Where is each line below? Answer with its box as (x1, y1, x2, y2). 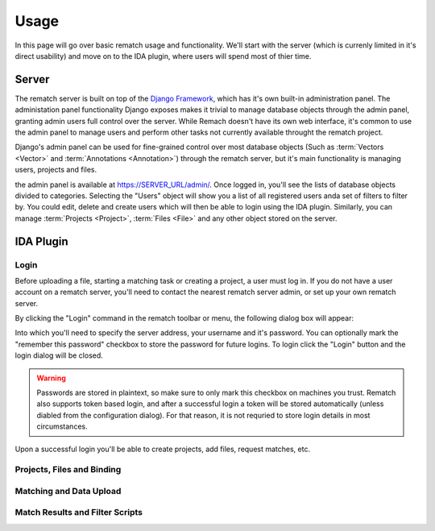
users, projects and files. (14, 165, 97, 175)
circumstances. (36, 421, 88, 431)
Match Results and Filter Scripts (14, 507, 143, 518)
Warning (36, 373, 66, 383)
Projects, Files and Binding (14, 464, 122, 475)
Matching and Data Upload (14, 485, 122, 496)
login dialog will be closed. (14, 351, 104, 360)
